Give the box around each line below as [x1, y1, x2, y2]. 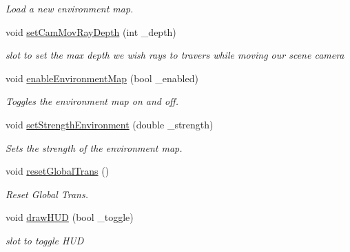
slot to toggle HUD [6, 233, 84, 247]
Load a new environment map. [6, 1, 134, 15]
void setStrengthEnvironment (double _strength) [6, 117, 214, 131]
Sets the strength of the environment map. [6, 140, 183, 155]
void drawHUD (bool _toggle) [6, 210, 134, 224]
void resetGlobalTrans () [6, 164, 110, 178]
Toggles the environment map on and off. [6, 94, 178, 108]
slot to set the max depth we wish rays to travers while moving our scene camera [6, 48, 344, 62]
